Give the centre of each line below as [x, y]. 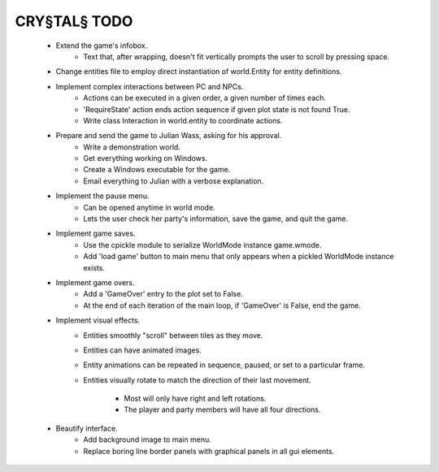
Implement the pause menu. [102, 196]
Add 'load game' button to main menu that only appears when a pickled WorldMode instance [239, 257]
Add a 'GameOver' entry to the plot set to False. [163, 294]
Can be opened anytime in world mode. [149, 207]
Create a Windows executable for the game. [157, 170]
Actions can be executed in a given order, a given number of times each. [205, 98]
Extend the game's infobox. [102, 45]
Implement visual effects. [98, 320]
